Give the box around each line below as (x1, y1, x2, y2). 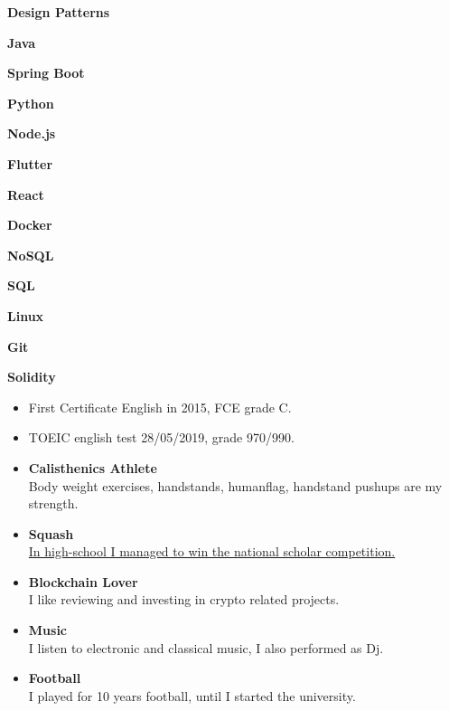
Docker (7, 215, 52, 234)
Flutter (7, 154, 53, 173)
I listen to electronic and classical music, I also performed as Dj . (28, 638, 384, 657)
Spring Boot (7, 63, 85, 82)
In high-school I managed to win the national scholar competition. (28, 542, 396, 561)
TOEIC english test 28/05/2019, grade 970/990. (28, 428, 295, 447)
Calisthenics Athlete (28, 458, 157, 477)
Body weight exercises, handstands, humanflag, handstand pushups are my (28, 476, 443, 495)
